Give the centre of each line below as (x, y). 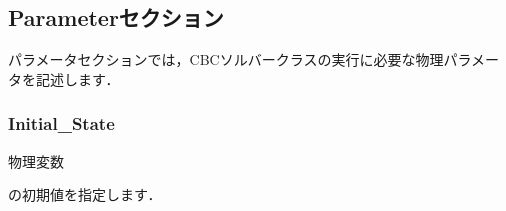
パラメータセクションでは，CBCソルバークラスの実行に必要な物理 (226, 59)
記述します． (77, 78)
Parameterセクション (116, 17)
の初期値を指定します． (85, 194)
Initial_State (61, 123)
